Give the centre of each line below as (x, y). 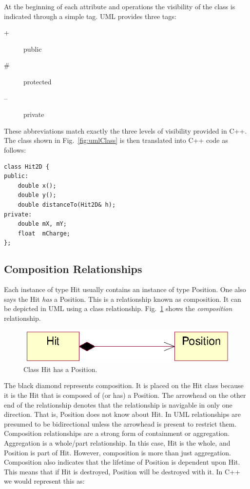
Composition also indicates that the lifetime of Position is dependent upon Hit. (122, 462)
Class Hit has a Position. (60, 369)
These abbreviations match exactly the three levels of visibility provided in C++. (125, 130)
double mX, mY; (42, 224)
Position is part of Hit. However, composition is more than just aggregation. (117, 452)
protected (38, 81)
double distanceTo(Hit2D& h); (67, 205)
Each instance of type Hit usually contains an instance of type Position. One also (125, 289)
